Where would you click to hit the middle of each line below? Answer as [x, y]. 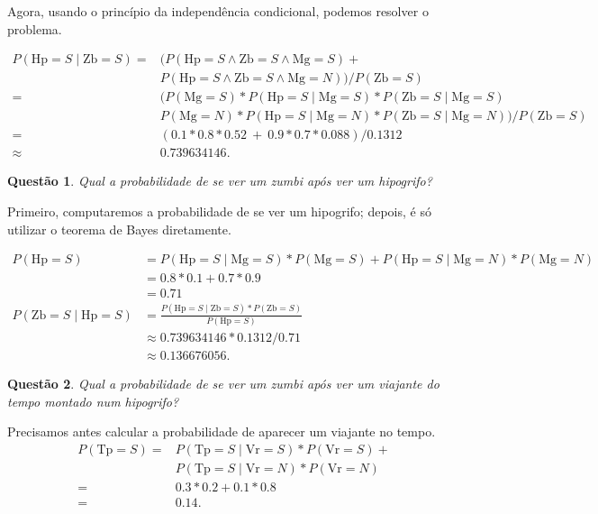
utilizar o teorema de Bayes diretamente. [119, 229]
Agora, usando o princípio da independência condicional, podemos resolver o [218, 11]
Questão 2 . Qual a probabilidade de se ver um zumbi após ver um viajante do [223, 383]
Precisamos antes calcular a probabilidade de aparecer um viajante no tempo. [222, 431]
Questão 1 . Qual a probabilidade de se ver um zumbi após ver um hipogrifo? [220, 181]
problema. [35, 28]
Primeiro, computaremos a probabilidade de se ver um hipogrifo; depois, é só [219, 211]
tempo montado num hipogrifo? [93, 401]
